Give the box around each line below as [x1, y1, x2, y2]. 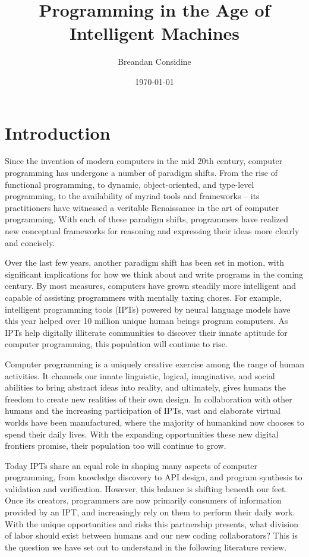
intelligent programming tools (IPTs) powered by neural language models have [5, 303, 291, 315]
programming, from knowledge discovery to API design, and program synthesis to [5, 471, 302, 483]
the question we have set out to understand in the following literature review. [5, 540, 287, 553]
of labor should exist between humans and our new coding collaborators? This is [5, 529, 298, 542]
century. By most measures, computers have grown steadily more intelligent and [5, 279, 296, 292]
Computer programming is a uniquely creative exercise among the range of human [5, 357, 304, 370]
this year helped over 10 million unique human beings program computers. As [5, 314, 288, 327]
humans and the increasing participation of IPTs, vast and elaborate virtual [5, 404, 280, 417]
